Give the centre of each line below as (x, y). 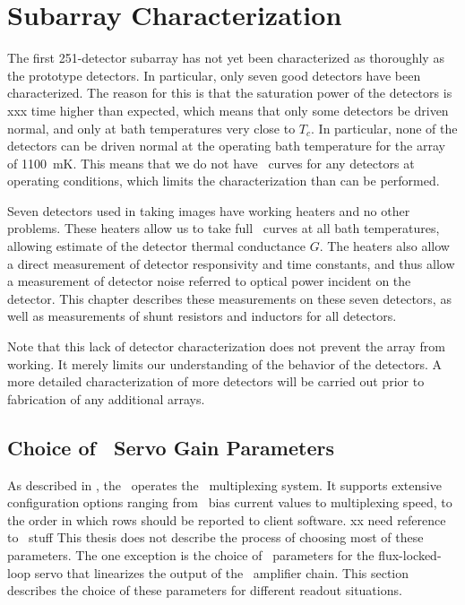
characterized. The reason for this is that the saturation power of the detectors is (230, 93)
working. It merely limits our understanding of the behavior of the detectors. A (225, 363)
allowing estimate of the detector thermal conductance (157, 246)
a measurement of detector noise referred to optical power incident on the (209, 281)
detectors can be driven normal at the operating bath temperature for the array (226, 146)
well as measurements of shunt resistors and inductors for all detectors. (202, 316)
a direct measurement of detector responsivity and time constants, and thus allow (231, 263)
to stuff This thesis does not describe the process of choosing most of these (215, 537)
